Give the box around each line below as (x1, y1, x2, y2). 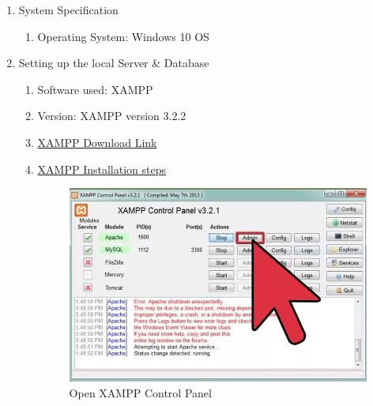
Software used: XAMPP (37, 81, 153, 97)
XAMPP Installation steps (37, 160, 167, 177)
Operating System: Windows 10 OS (37, 28, 209, 44)
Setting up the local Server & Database (18, 55, 209, 71)
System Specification (18, 2, 119, 17)
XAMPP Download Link (37, 133, 157, 150)
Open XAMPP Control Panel (69, 384, 212, 400)
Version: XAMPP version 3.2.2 (37, 107, 186, 124)
